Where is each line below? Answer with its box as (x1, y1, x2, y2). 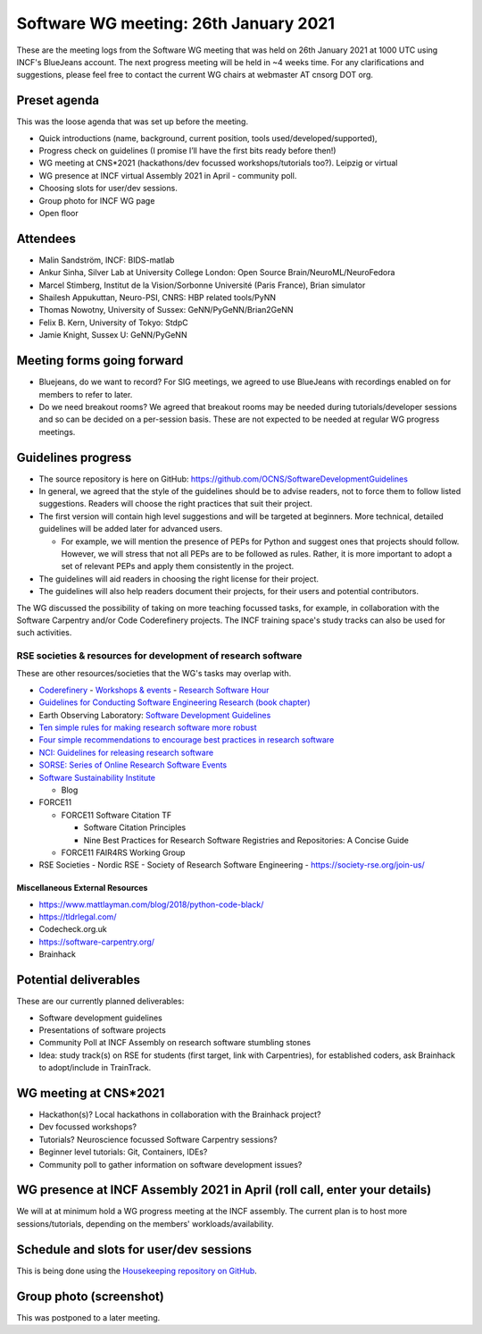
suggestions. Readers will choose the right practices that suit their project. (38, 499, 312, 509)
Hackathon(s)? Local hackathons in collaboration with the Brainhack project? (38, 1109, 321, 1120)
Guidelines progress (16, 449, 132, 465)
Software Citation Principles (83, 822, 187, 833)
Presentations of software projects (38, 1024, 167, 1036)
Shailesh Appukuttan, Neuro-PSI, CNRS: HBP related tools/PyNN (38, 292, 277, 303)
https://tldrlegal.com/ (38, 911, 117, 922)
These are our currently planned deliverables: (16, 996, 185, 1007)
